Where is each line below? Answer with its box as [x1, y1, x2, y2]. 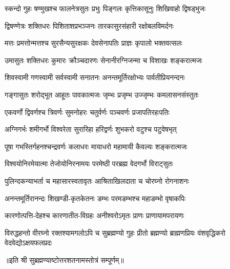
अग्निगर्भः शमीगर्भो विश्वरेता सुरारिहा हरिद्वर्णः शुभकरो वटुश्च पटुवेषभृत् [5, 124, 177, 134]
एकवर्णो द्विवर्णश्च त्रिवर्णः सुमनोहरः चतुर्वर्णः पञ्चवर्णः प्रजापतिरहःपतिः [5, 106, 170, 117]
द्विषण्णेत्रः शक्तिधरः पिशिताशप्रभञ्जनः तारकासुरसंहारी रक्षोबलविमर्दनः [5, 20, 174, 31]
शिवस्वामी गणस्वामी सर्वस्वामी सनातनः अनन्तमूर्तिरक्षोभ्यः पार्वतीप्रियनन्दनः [5, 72, 185, 83]
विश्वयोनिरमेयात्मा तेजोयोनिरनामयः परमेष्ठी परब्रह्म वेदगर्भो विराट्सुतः [5, 158, 173, 169]
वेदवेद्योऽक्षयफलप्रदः [5, 237, 52, 248]
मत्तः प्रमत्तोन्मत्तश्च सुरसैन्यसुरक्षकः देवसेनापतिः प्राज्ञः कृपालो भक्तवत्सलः [5, 37, 182, 48]
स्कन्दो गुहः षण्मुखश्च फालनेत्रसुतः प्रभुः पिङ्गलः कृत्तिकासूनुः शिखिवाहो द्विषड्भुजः [5, 3, 206, 13]
